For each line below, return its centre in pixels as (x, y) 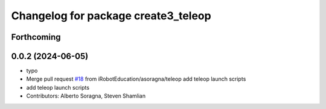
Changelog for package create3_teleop (111, 16)
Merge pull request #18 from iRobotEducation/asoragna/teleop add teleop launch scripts (136, 79)
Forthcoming (36, 37)
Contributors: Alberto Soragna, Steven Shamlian (86, 96)
